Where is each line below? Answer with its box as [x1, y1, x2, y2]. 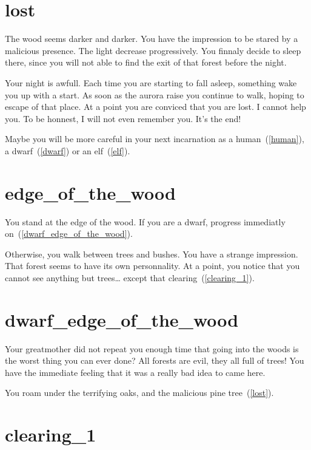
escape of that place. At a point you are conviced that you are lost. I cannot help [5, 100, 306, 113]
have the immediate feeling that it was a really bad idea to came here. [5, 366, 266, 378]
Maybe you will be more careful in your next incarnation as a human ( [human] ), [5, 132, 304, 145]
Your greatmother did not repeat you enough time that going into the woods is [5, 342, 299, 355]
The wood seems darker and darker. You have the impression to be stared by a [5, 32, 298, 45]
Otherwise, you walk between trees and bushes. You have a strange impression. [5, 247, 298, 260]
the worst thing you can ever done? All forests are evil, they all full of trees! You [5, 354, 304, 367]
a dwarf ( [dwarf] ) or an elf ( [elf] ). [5, 144, 130, 157]
